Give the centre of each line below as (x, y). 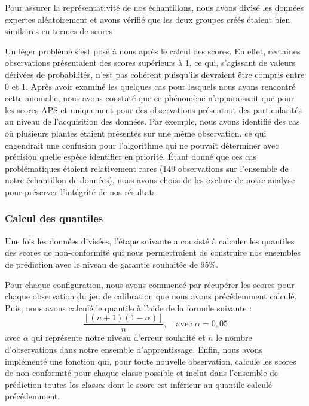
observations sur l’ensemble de (233, 168)
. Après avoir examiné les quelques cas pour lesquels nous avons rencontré (161, 86)
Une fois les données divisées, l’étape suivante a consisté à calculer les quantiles (150, 240)
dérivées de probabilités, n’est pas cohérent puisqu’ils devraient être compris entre (155, 74)
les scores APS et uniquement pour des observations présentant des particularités (153, 109)
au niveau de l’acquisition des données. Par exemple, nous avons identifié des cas (152, 121)
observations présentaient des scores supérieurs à (94, 63)
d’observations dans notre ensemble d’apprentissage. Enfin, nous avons (134, 349)
